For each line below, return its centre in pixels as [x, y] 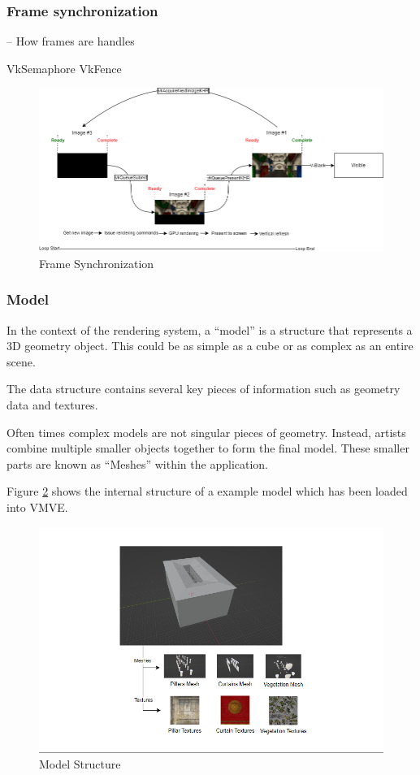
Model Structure [80, 764]
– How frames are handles [71, 41]
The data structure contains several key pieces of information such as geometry [204, 389]
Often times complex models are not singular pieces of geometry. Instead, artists [206, 432]
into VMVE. [37, 507]
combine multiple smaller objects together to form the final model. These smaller [208, 448]
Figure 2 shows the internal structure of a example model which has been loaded [207, 491]
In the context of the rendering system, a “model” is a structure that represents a [210, 329]
